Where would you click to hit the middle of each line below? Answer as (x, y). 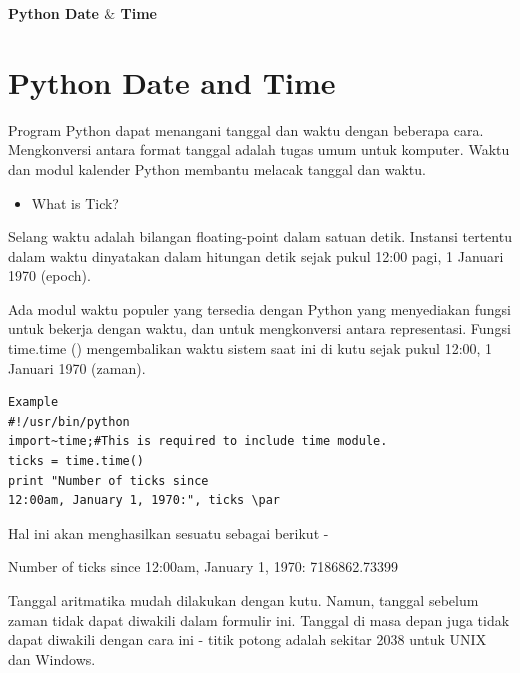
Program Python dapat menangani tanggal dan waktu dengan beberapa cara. (246, 129)
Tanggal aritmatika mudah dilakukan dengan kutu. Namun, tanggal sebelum (243, 600)
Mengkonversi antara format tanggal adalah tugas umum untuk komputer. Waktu (259, 149)
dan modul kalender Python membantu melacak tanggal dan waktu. (217, 168)
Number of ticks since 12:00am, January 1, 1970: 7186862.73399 (203, 566)
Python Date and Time (172, 81)
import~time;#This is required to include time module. (198, 441)
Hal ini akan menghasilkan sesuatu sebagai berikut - (168, 532)
